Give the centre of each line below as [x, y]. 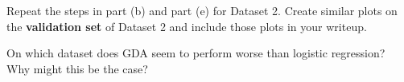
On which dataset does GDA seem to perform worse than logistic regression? [196, 53]
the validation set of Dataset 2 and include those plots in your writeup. [187, 26]
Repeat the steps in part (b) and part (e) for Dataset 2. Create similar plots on [202, 10]
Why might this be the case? [77, 68]
